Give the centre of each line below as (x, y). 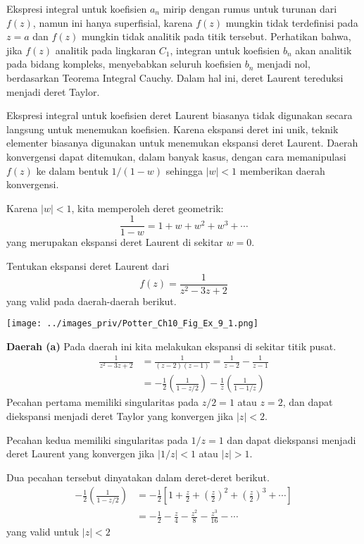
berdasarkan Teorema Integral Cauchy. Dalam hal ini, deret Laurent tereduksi (175, 77)
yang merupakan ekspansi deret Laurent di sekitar (115, 242)
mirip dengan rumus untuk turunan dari (250, 8)
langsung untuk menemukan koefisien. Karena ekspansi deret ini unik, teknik (172, 129)
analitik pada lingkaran (106, 50)
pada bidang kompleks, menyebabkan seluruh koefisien (124, 64)
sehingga (184, 170)
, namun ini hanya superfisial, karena (113, 22)
